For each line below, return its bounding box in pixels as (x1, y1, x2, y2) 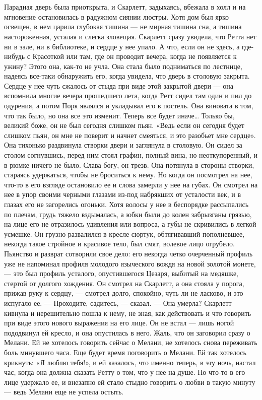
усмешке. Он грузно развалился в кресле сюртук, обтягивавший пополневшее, (4, 228, 245, 239)
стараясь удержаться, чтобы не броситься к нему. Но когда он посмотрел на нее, (4, 169, 252, 180)
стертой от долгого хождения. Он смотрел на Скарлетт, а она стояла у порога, (4, 278, 244, 288)
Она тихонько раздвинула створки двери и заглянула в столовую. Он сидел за (4, 140, 242, 150)
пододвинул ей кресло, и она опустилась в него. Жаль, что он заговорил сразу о (4, 327, 250, 338)
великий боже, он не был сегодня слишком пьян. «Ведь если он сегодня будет (4, 120, 244, 130)
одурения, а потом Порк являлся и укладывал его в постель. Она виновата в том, (4, 100, 253, 111)
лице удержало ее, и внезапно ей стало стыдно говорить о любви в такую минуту (4, 376, 255, 387)
